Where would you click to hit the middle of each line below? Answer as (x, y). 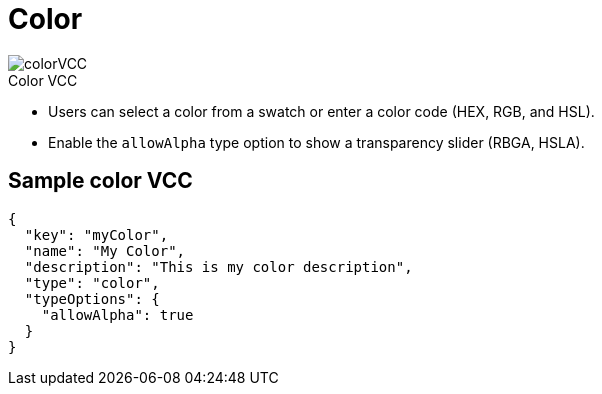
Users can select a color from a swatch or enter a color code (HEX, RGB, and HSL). (321, 111)
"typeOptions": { (92, 298)
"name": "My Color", (105, 250)
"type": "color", (92, 282)
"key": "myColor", (96, 234)
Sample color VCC (100, 181)
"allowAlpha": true (117, 314)
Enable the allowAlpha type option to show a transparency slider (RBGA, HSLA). (316, 142)
